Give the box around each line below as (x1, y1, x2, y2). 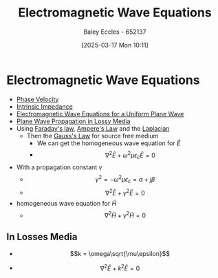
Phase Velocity (16, 95, 59, 103)
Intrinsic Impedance (16, 102, 73, 111)
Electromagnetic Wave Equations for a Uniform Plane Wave (16, 109, 184, 118)
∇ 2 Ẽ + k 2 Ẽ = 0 (100, 263, 140, 272)
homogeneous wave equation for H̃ (16, 200, 117, 208)
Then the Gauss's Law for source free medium (26, 131, 159, 140)
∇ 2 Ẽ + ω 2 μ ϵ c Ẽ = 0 (105, 149, 155, 161)
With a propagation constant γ (16, 163, 102, 171)
